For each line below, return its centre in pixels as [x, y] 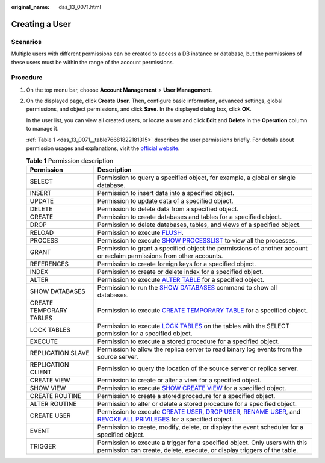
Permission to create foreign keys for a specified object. [177, 264]
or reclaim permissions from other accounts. [160, 256]
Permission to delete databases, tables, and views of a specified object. [199, 225]
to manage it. [42, 129]
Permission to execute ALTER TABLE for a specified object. [181, 279]
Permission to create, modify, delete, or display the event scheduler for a [200, 427]
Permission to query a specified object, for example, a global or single [197, 178]
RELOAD [42, 232]
